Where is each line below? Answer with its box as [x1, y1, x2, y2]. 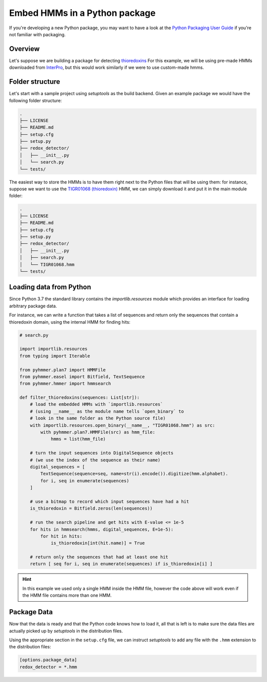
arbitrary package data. [9, 303, 57, 309]
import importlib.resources [19, 346, 88, 352]
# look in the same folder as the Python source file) [30, 415, 166, 421]
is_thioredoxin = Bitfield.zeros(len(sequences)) [30, 506, 153, 511]
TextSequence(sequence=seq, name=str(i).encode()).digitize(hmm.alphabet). [40, 471, 228, 477]
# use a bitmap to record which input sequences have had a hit [30, 499, 189, 504]
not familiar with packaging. [9, 31, 66, 37]
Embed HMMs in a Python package [9, 7, 156, 18]
